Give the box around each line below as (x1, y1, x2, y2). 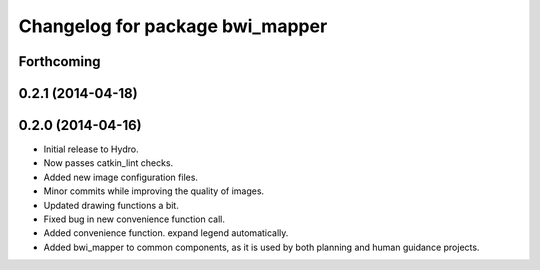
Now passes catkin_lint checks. (43, 157, 174, 169)
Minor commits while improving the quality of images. (43, 185, 265, 197)
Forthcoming (18, 53, 101, 70)
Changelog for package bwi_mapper (18, 15, 328, 37)
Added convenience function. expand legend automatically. (43, 227, 289, 239)
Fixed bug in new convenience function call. (43, 213, 225, 225)
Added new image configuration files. (43, 171, 199, 183)
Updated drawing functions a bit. (43, 199, 179, 211)
